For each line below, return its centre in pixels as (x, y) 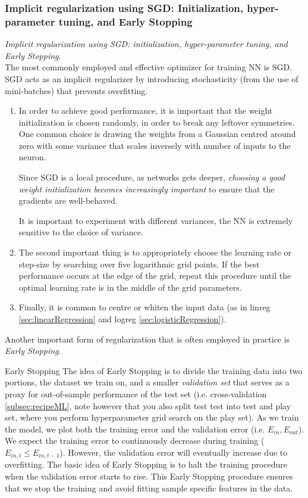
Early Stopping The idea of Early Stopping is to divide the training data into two (154, 370)
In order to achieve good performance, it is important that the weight (146, 111)
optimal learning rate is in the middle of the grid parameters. (130, 287)
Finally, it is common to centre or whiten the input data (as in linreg (144, 307)
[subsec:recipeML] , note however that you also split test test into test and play (148, 405)
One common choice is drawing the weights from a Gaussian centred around (157, 134)
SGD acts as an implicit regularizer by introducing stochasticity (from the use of (152, 78)
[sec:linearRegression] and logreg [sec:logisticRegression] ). (122, 319)
